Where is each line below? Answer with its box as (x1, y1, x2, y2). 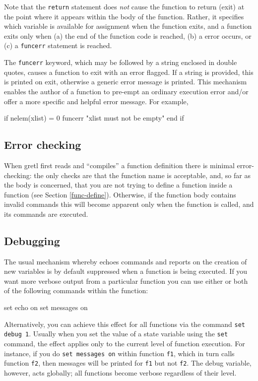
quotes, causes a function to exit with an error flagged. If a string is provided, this (4, 66, 254, 77)
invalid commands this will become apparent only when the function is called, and (4, 199, 254, 209)
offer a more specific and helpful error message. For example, (4, 96, 189, 106)
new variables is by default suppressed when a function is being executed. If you (4, 266, 248, 276)
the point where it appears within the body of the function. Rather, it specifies (4, 11, 244, 21)
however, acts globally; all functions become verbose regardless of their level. (4, 367, 237, 378)
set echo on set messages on (4, 302, 88, 313)
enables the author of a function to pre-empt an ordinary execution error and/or (4, 86, 249, 96)
